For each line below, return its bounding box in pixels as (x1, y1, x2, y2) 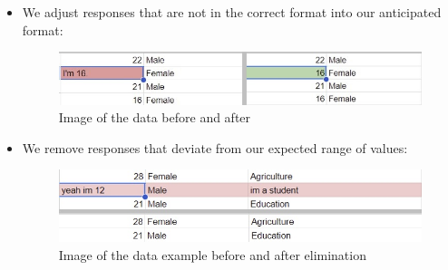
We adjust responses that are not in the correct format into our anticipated (22, 3, 442, 21)
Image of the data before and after (58, 108, 251, 127)
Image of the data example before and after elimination (58, 245, 366, 264)
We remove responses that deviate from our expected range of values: (22, 138, 408, 157)
